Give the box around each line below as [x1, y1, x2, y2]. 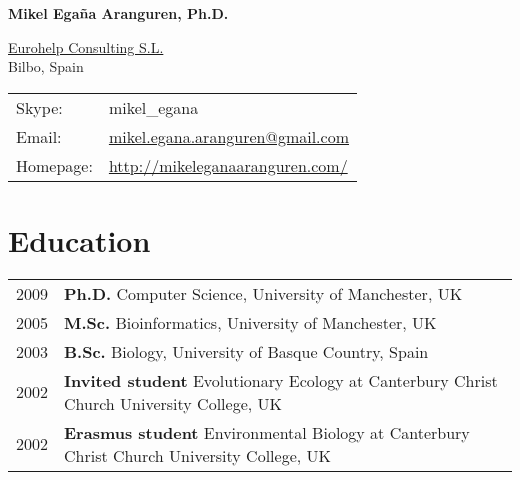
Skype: [16, 95, 63, 119]
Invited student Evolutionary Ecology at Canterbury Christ [64, 368, 498, 392]
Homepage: [16, 153, 93, 177]
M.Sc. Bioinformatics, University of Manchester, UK [64, 310, 437, 334]
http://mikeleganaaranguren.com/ [108, 153, 348, 177]
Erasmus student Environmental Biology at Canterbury [64, 420, 470, 444]
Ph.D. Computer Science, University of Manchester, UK [64, 281, 463, 305]
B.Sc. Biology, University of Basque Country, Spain [64, 339, 429, 363]
